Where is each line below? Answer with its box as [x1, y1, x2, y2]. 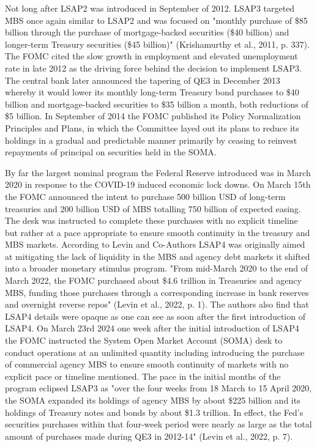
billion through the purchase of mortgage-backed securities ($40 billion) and [5, 26, 289, 39]
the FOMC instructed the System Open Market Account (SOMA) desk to [5, 334, 283, 347]
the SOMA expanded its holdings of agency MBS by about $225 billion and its [5, 394, 300, 406]
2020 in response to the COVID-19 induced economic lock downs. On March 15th [5, 178, 311, 191]
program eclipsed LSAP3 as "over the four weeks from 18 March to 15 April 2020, [5, 382, 312, 394]
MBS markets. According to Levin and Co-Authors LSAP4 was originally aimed [5, 238, 305, 251]
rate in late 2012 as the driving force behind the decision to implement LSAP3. [5, 61, 302, 74]
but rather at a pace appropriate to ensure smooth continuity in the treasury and [5, 226, 310, 238]
